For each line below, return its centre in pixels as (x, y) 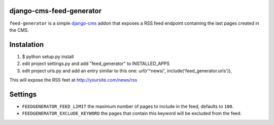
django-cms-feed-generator (55, 11)
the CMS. (19, 30)
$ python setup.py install (48, 56)
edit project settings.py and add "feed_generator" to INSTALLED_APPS (96, 64)
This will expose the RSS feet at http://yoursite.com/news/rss (73, 80)
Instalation (27, 45)
